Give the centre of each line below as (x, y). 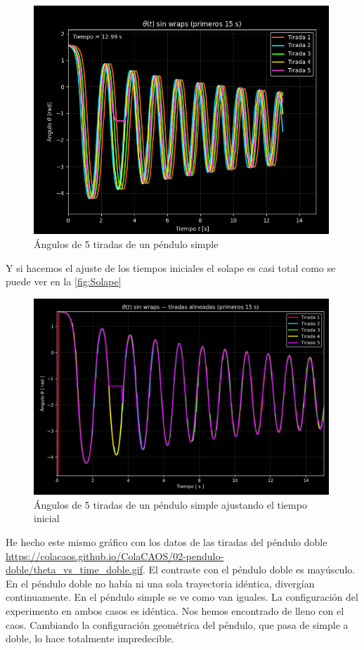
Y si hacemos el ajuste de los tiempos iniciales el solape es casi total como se (171, 267)
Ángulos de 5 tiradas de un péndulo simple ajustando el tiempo (170, 504)
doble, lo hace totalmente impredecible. (90, 638)
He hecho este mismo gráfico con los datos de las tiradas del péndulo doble (167, 542)
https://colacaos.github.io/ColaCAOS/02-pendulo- (115, 555)
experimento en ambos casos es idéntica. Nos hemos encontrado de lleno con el (175, 611)
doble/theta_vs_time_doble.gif (74, 570)
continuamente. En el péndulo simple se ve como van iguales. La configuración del (182, 597)
